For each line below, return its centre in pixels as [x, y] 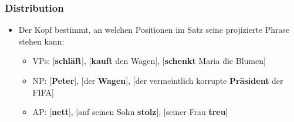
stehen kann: [41, 41]
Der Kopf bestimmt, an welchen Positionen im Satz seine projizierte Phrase [154, 30]
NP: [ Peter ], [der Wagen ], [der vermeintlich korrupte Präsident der [158, 80]
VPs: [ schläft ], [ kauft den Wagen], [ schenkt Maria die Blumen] [149, 61]
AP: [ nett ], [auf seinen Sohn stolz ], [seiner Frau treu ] [130, 112]
